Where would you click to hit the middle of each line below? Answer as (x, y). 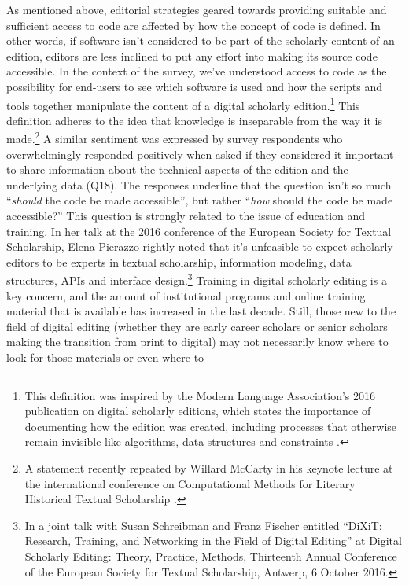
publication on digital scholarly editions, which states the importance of (198, 411)
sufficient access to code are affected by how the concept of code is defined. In (193, 25)
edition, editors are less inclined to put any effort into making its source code (192, 55)
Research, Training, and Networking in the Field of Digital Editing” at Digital (213, 541)
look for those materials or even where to (105, 357)
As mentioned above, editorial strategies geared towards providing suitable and (197, 9)
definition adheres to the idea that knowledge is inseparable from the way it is (194, 120)
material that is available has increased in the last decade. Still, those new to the (201, 311)
